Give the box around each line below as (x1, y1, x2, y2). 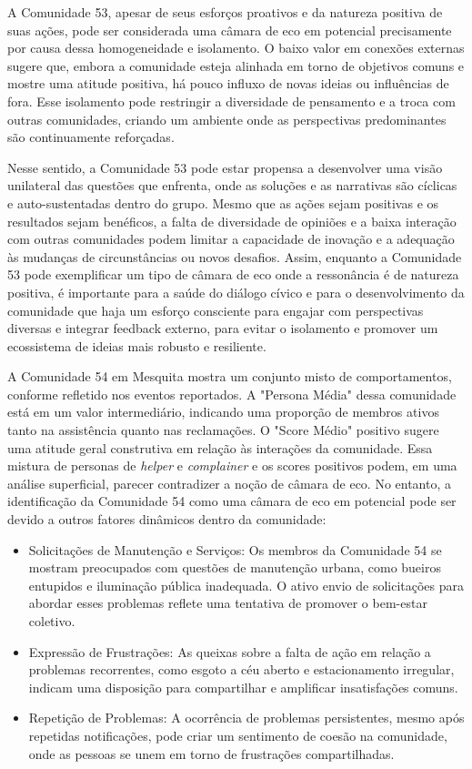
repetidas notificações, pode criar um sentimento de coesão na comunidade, (28, 725, 447, 744)
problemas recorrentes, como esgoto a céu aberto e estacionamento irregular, (28, 660, 455, 679)
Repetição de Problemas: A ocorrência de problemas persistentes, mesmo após (28, 708, 465, 727)
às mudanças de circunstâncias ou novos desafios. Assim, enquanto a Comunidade (7, 247, 462, 266)
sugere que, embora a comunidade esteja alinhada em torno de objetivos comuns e (7, 56, 465, 75)
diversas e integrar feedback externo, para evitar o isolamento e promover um (7, 319, 438, 338)
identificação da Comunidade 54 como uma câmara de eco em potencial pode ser (7, 491, 457, 511)
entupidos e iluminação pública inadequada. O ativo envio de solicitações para (28, 575, 465, 594)
